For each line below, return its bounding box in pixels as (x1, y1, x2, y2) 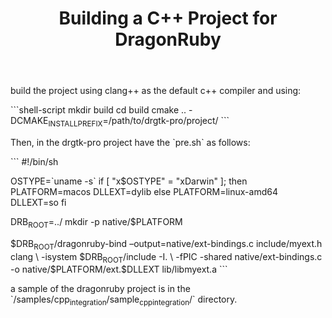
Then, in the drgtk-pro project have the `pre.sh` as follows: (10, 136, 251, 148)
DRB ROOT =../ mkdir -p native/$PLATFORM (10, 215, 183, 230)
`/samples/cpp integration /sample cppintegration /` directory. (10, 293, 238, 308)
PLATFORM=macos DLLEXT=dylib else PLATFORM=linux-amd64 (10, 185, 278, 197)
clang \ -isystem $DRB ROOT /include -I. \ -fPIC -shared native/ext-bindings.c (10, 250, 323, 265)
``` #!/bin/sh (10, 155, 59, 167)
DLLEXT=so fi (10, 196, 67, 208)
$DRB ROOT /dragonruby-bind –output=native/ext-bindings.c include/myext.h (10, 237, 323, 252)
